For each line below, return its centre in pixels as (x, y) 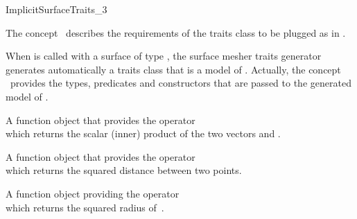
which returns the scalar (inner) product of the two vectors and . (143, 133)
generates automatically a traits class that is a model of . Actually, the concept (173, 69)
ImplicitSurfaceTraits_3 (56, 9)
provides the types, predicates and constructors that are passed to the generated (181, 83)
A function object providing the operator (93, 193)
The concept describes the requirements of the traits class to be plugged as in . (176, 32)
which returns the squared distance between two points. (124, 170)
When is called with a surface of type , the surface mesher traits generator (164, 56)
